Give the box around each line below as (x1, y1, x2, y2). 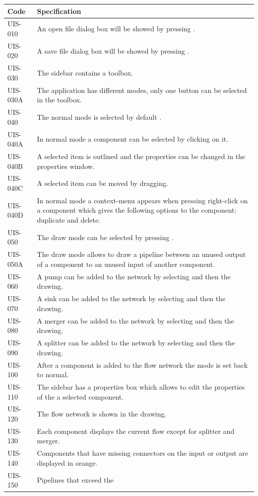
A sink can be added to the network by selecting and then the (37, 293, 226, 304)
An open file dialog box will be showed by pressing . (37, 23, 195, 34)
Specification (37, 5, 81, 16)
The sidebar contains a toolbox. (37, 68, 133, 78)
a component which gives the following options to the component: (37, 205, 237, 215)
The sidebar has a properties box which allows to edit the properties (37, 381, 245, 392)
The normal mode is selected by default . (37, 111, 162, 122)
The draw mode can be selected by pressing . (37, 232, 174, 242)
